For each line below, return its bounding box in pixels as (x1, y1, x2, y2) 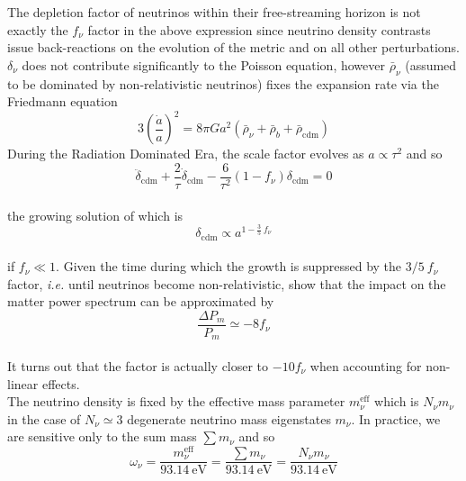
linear (7, 374, 39, 393)
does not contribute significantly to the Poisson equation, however (22, 55, 385, 74)
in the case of (7, 409, 81, 428)
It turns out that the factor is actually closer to (7, 356, 269, 375)
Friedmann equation (7, 92, 118, 111)
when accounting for (309, 356, 422, 375)
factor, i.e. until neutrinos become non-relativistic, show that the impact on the (7, 274, 446, 293)
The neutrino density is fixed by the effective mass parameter (7, 392, 345, 411)
